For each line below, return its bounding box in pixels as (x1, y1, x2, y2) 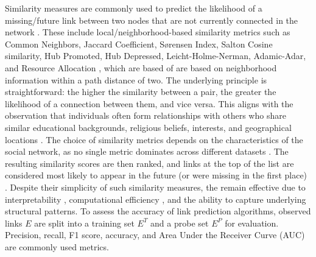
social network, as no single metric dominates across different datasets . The (5, 145, 289, 158)
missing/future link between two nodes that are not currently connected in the (5, 13, 298, 26)
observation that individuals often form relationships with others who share (5, 109, 286, 122)
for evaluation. (225, 216, 279, 229)
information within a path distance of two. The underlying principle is (5, 73, 267, 86)
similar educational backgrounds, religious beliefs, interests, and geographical (5, 121, 292, 133)
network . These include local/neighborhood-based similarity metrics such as (5, 26, 290, 38)
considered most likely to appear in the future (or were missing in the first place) (5, 169, 307, 181)
